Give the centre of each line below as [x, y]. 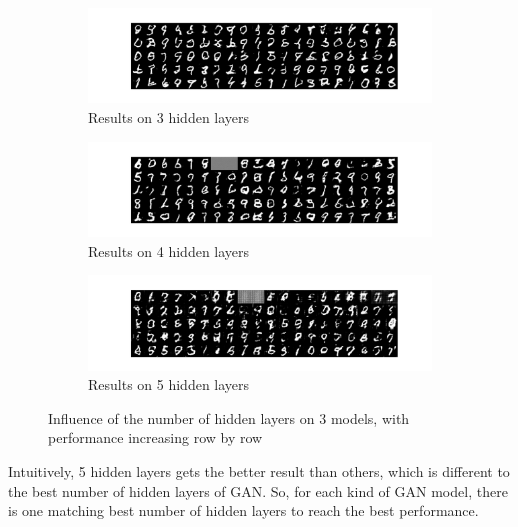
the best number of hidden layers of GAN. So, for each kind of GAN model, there [258, 490]
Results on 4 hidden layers [169, 250]
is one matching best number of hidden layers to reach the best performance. [243, 510]
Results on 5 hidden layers [169, 384]
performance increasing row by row [155, 437]
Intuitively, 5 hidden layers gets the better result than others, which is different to [259, 470]
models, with [370, 417]
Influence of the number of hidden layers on [181, 417]
